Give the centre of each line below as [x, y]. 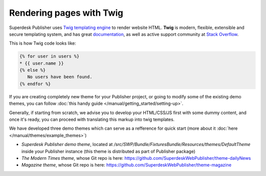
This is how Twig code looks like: [43, 43]
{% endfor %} [35, 84]
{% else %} [33, 70]
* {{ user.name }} [42, 63]
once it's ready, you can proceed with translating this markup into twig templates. [92, 119]
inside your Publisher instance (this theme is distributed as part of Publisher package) [108, 151]
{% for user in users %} [50, 56]
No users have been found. [60, 77]
